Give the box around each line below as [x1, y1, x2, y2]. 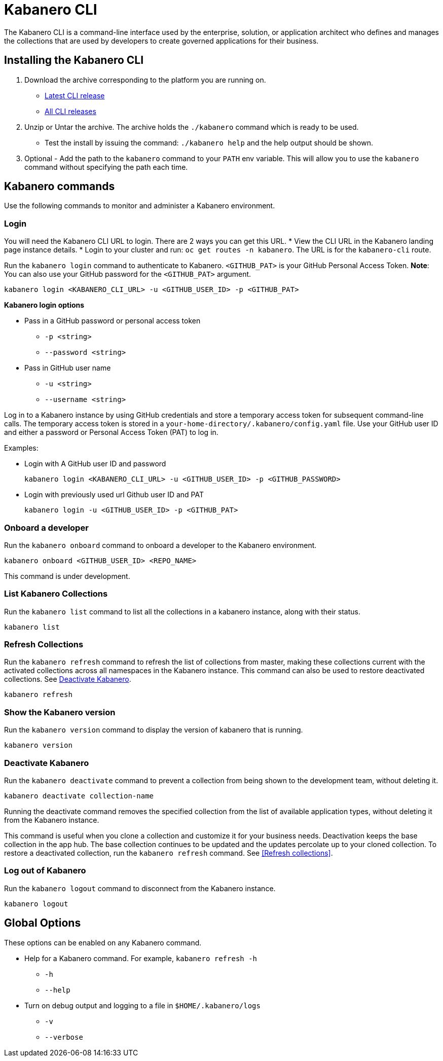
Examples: [4, 444, 39, 453]
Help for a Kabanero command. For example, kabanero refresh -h [24, 954, 257, 963]
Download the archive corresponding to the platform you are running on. [24, 75, 266, 84]
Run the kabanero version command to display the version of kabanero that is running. [4, 725, 303, 735]
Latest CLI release [45, 91, 105, 100]
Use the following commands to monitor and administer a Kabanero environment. [4, 201, 275, 210]
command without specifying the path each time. [24, 162, 188, 171]
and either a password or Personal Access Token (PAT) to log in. [4, 428, 218, 437]
